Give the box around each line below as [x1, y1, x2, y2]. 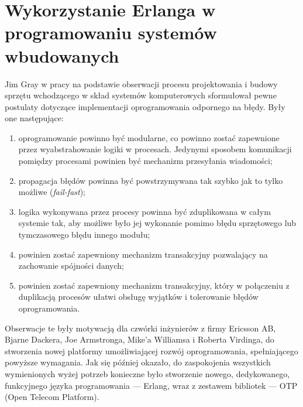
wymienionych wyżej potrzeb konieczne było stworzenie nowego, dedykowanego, [5, 367, 290, 379]
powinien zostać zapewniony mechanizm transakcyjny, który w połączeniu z [18, 279, 290, 291]
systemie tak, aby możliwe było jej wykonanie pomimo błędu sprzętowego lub [18, 217, 297, 229]
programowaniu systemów [5, 20, 217, 45]
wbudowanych [5, 43, 119, 67]
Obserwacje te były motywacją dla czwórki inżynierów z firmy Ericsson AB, [5, 322, 276, 334]
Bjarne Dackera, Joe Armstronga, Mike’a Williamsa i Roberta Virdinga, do [5, 333, 274, 346]
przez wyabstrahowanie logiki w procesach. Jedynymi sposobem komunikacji [18, 143, 292, 155]
